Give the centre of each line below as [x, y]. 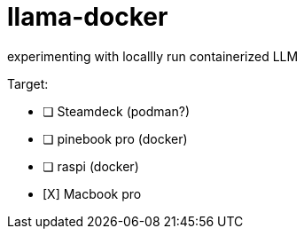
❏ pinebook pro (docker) [115, 138]
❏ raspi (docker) [91, 166]
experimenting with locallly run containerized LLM [153, 56]
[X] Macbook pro [92, 193]
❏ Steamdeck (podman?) [116, 111]
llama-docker [88, 17]
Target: [28, 83]
